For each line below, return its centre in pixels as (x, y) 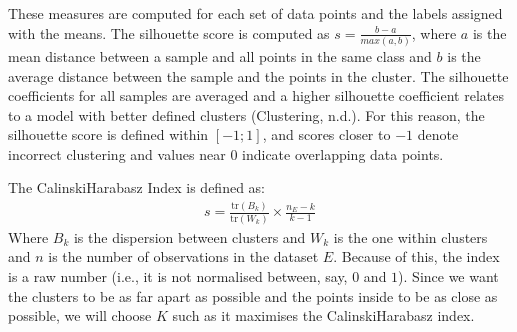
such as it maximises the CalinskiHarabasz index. (323, 315)
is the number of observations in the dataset (183, 256)
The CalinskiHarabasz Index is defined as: (137, 187)
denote (438, 134)
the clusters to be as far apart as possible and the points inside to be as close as (253, 295)
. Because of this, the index (416, 256)
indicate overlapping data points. (343, 153)
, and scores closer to (326, 134)
